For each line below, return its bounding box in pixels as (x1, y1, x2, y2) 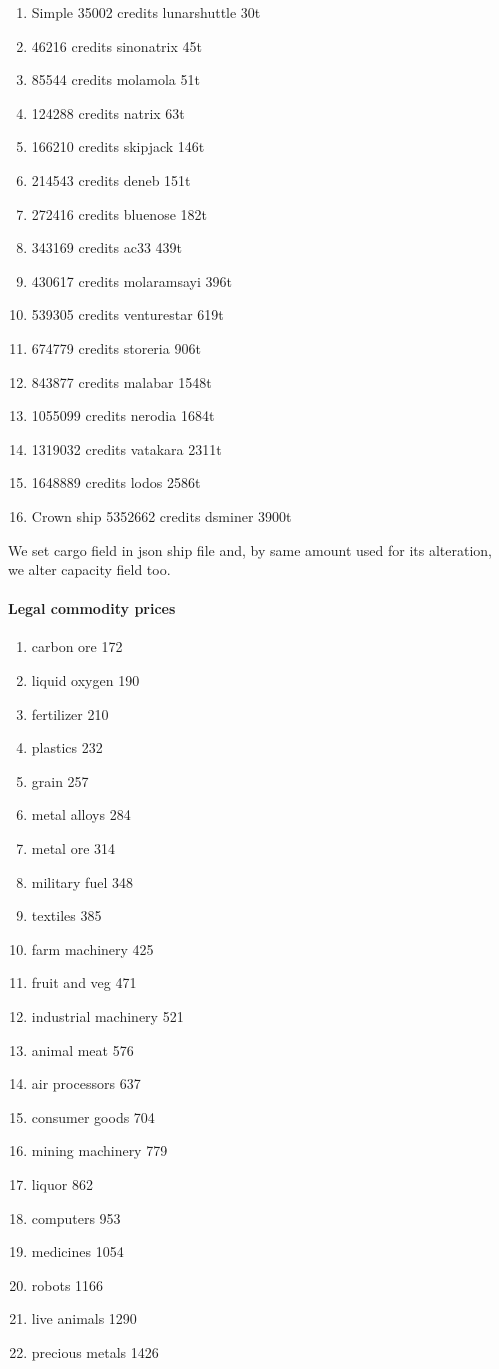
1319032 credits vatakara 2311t (31, 438, 222, 459)
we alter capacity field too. (8, 559, 171, 580)
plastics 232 (31, 737, 103, 758)
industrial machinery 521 (31, 1006, 184, 1027)
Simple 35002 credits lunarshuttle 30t (31, 2, 261, 22)
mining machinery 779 (31, 1140, 168, 1161)
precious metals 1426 (31, 1341, 159, 1362)
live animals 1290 (31, 1308, 137, 1329)
